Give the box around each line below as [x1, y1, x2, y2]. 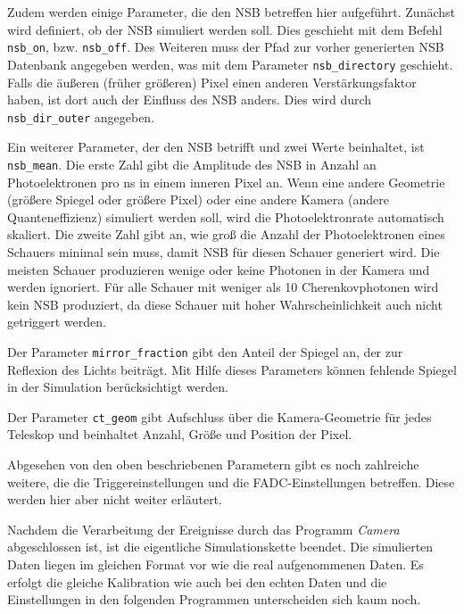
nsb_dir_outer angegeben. [7, 107, 155, 126]
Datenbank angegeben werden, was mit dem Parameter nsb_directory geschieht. [7, 54, 453, 73]
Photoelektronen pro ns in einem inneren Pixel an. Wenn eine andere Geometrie [7, 172, 445, 191]
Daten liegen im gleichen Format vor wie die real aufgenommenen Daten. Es [7, 555, 424, 573]
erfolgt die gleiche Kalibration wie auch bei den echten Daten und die [7, 572, 387, 591]
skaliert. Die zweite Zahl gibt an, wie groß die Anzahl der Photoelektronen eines [7, 225, 445, 244]
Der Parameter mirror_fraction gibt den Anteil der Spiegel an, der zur [7, 342, 403, 361]
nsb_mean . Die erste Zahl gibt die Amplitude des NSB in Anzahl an [7, 154, 377, 173]
